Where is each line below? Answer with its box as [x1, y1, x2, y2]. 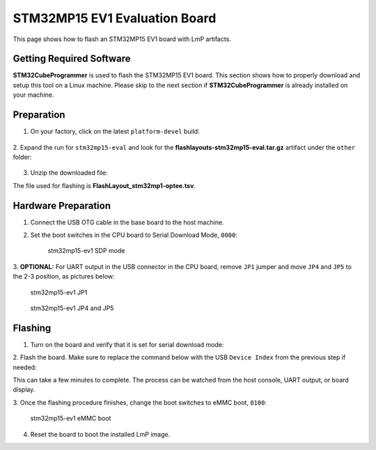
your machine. [13, 91, 54, 99]
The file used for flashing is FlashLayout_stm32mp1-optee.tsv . [13, 181, 196, 189]
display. [13, 385, 36, 394]
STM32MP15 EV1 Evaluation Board [13, 10, 217, 26]
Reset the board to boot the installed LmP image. [30, 430, 171, 438]
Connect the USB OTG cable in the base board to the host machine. [30, 218, 224, 226]
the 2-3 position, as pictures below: [13, 272, 115, 281]
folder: [13, 153, 32, 161]
